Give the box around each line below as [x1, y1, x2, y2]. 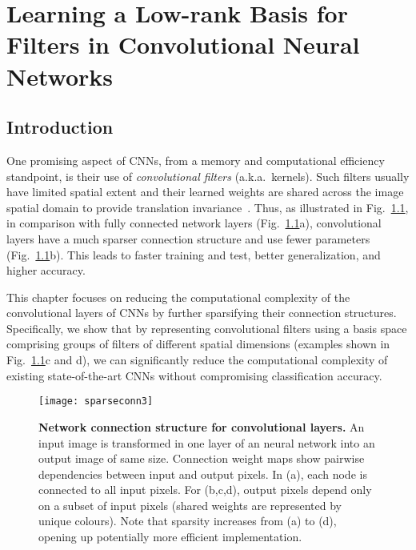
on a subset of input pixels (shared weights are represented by [38, 496, 342, 513]
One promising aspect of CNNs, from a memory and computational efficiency [6, 151, 385, 168]
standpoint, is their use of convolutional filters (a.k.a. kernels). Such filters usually [6, 167, 410, 184]
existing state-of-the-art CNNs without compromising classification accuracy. [6, 367, 382, 383]
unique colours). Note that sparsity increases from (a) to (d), [38, 512, 337, 529]
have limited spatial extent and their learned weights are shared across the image [6, 183, 404, 200]
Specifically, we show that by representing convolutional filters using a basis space [6, 319, 407, 336]
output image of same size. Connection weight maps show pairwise [38, 450, 365, 467]
